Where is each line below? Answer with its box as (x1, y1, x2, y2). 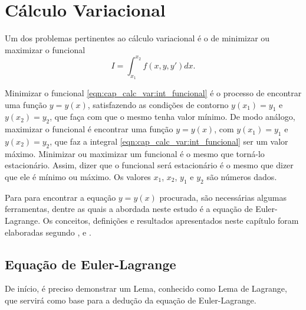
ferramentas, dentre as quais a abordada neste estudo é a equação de (5, 203, 253, 215)
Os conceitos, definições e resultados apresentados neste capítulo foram (42, 214, 299, 226)
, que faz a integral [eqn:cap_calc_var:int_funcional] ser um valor (50, 135, 288, 147)
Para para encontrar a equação (5, 191, 116, 203)
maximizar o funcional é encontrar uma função (5, 123, 173, 135)
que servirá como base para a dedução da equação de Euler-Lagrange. (5, 293, 256, 306)
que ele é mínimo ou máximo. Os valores (5, 170, 151, 182)
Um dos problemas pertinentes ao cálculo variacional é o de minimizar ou (5, 32, 270, 44)
